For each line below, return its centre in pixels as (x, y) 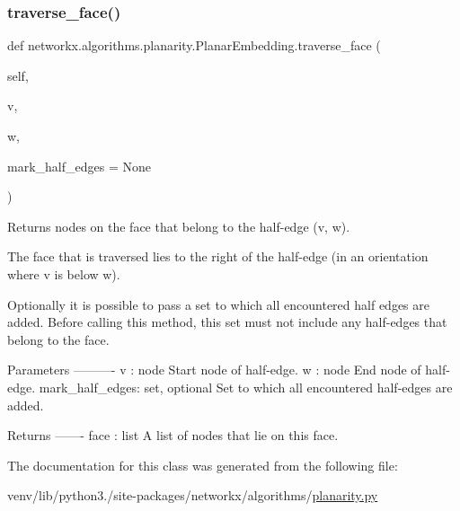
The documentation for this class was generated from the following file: (203, 465)
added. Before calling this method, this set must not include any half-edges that (227, 322)
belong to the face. (58, 339)
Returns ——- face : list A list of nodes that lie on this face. (173, 435)
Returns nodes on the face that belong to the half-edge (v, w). (179, 226)
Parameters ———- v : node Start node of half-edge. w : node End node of (214, 370)
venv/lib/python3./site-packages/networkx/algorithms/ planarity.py (193, 495)
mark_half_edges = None (79, 166)
